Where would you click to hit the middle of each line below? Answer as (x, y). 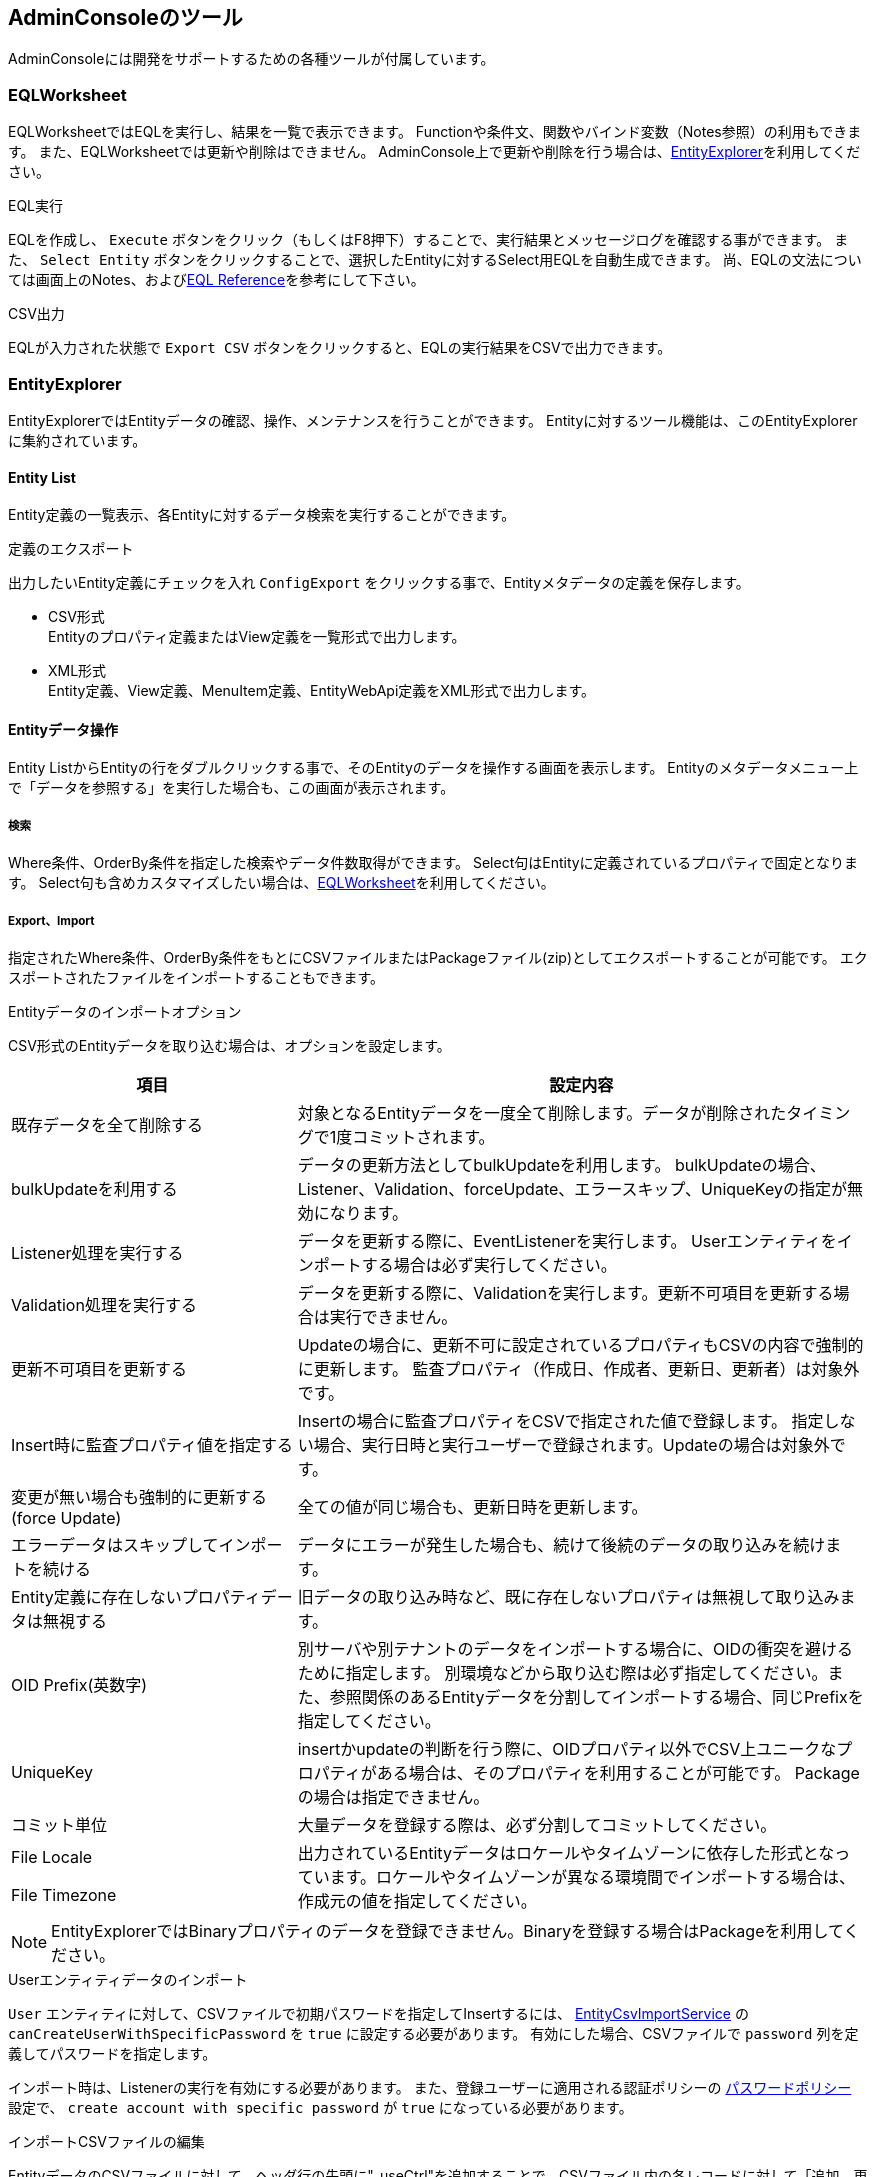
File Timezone (64, 1894)
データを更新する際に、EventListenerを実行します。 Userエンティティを (567, 1240)
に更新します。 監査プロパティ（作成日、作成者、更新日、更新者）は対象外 (578, 1368)
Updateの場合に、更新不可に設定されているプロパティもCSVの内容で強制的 (580, 1344)
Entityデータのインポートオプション (125, 1011)
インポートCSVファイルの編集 (106, 2141)
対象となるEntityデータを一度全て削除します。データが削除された (542, 1112)
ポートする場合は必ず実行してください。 (465, 1264)
